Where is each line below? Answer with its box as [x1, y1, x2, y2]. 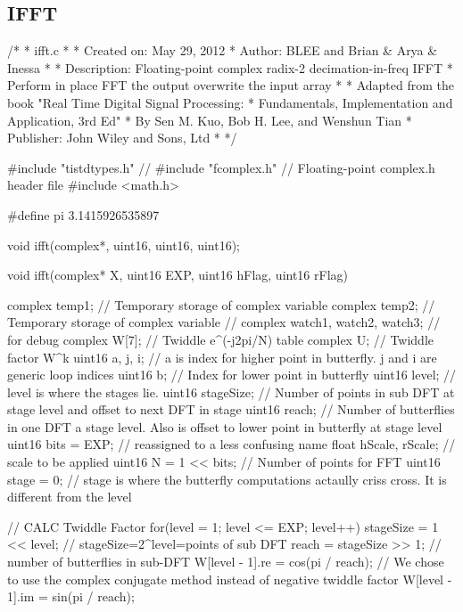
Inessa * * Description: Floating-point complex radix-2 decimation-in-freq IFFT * [7, 58, 453, 77]
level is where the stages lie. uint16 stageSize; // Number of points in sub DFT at [7, 382, 455, 401]
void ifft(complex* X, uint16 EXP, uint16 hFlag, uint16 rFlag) [7, 265, 348, 284]
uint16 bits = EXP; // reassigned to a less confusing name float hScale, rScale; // [7, 435, 456, 453]
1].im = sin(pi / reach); [7, 587, 135, 606]
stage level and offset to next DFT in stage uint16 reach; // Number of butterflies [7, 400, 455, 419]
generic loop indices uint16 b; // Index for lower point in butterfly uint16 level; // [7, 365, 457, 384]
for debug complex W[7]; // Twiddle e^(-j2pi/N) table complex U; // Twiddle [7, 330, 434, 348]
